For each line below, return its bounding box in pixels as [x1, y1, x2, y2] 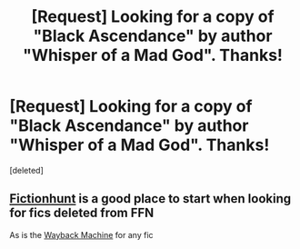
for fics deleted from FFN [9, 205, 155, 221]
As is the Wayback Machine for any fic [9, 229, 154, 240]
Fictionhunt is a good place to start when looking [9, 191, 292, 206]
